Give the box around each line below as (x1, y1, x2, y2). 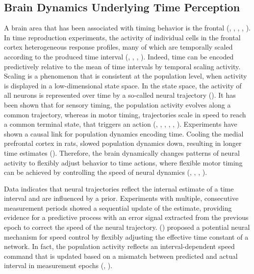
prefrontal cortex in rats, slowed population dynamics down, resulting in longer (4, 138, 242, 148)
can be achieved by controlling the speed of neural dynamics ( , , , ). (4, 167, 207, 177)
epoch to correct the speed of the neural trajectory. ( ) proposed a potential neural (4, 222, 250, 232)
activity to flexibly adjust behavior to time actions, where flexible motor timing (4, 157, 243, 167)
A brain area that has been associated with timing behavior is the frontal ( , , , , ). (4, 23, 251, 33)
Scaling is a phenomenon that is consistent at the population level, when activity (4, 71, 247, 81)
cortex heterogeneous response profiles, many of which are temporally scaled (4, 42, 233, 52)
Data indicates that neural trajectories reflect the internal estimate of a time (4, 183, 234, 193)
